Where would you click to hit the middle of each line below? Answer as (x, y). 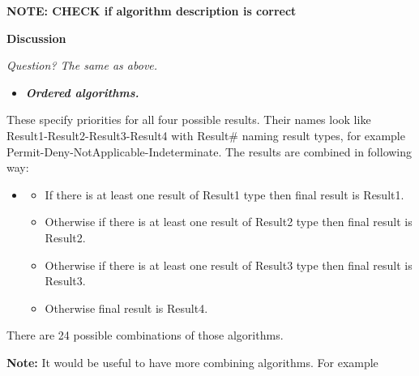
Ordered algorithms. (82, 92)
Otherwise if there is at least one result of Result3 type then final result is (229, 265)
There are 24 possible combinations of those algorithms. (145, 335)
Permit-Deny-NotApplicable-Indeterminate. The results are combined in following (209, 151)
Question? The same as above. (82, 65)
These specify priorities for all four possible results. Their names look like (189, 120)
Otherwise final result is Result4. (126, 308)
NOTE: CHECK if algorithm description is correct (152, 11)
